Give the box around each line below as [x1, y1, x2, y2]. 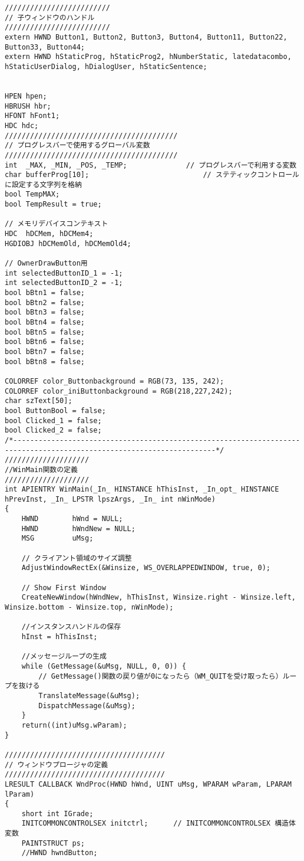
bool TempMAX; [5, 190, 60, 199]
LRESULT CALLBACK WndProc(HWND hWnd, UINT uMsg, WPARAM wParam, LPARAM [5, 780, 292, 788]
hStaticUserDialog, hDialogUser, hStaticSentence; [5, 62, 207, 71]
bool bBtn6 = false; [5, 338, 85, 346]
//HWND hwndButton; [21, 849, 98, 857]
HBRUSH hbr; [5, 102, 51, 110]
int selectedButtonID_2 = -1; [5, 279, 123, 287]
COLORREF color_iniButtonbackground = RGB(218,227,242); [5, 387, 233, 395]
